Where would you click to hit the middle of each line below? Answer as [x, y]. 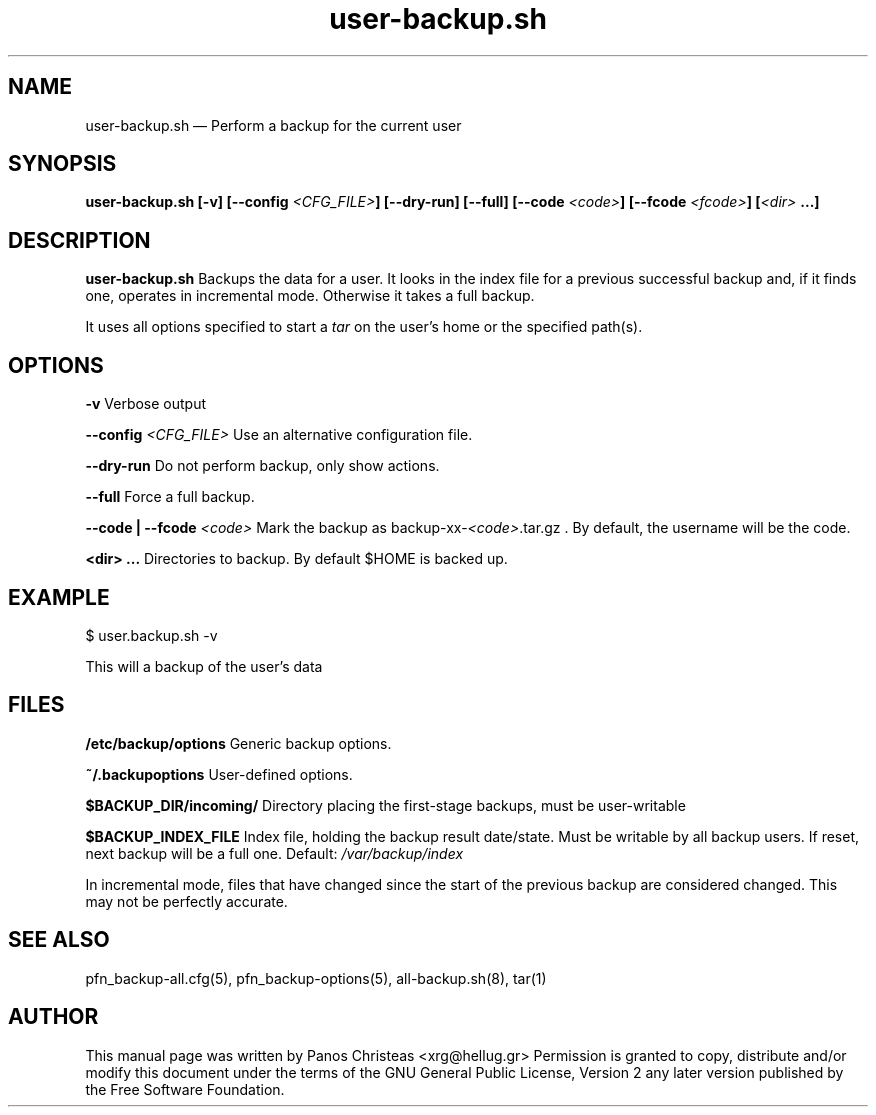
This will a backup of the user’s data [204, 666]
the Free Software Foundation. [185, 1089]
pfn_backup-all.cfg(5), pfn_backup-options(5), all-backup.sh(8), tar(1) [316, 978]
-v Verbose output [146, 404]
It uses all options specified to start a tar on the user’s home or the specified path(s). [364, 327]
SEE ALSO [59, 940]
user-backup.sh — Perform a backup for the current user [273, 125]
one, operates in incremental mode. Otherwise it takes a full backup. [310, 296]
